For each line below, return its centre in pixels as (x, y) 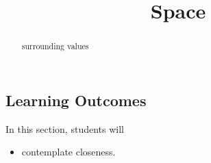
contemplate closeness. (69, 152)
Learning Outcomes (76, 100)
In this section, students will (65, 128)
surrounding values (55, 46)
